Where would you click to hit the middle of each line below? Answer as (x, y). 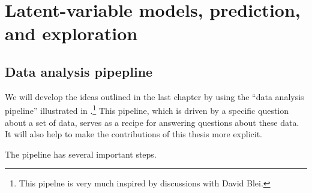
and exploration (71, 33)
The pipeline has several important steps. (81, 154)
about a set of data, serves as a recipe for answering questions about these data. (152, 122)
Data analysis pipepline (79, 71)
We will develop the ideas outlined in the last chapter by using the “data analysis (154, 96)
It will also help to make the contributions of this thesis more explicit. (134, 134)
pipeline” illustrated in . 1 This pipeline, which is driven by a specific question (147, 110)
